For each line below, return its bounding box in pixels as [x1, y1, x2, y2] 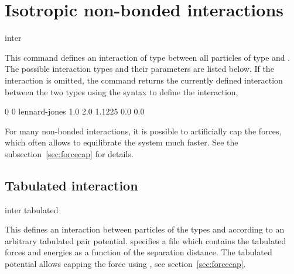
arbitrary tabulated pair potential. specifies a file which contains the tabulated [5, 234, 286, 247]
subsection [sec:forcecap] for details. [5, 147, 134, 159]
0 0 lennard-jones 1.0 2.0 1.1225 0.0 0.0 [5, 105, 145, 117]
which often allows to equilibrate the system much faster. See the [5, 136, 238, 148]
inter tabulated [5, 203, 59, 216]
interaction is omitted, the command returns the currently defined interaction [5, 74, 283, 86]
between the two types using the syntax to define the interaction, [5, 85, 238, 98]
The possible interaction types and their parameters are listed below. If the [5, 63, 274, 75]
